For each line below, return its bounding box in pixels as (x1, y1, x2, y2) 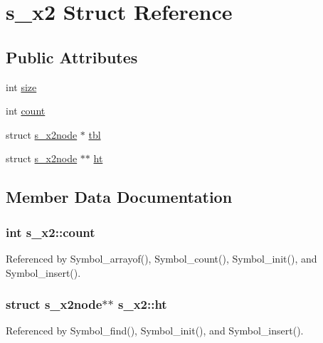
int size (6, 79, 37, 94)
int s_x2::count (6, 223, 95, 241)
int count (6, 103, 46, 118)
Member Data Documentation (6, 186, 233, 208)
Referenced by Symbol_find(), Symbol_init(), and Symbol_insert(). (6, 323, 304, 338)
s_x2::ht (117, 295, 167, 313)
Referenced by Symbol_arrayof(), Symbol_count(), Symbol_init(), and (6, 250, 317, 265)
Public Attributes (6, 46, 138, 68)
